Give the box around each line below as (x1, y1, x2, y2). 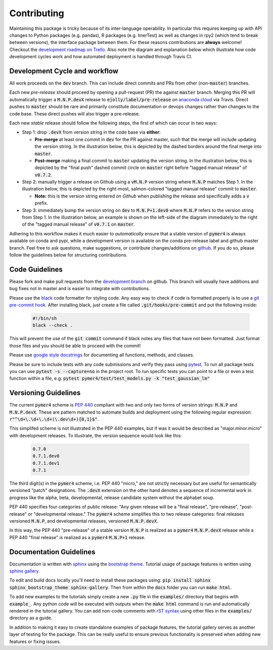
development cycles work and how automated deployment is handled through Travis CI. (9, 54, 193, 60)
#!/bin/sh (32, 315, 57, 321)
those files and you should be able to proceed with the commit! (9, 342, 141, 349)
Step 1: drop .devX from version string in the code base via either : (22, 129, 161, 135)
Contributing (9, 8, 64, 19)
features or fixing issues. (9, 638, 61, 644)
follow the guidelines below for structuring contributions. (9, 252, 127, 258)
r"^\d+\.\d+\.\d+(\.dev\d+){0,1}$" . (9, 416, 99, 422)
